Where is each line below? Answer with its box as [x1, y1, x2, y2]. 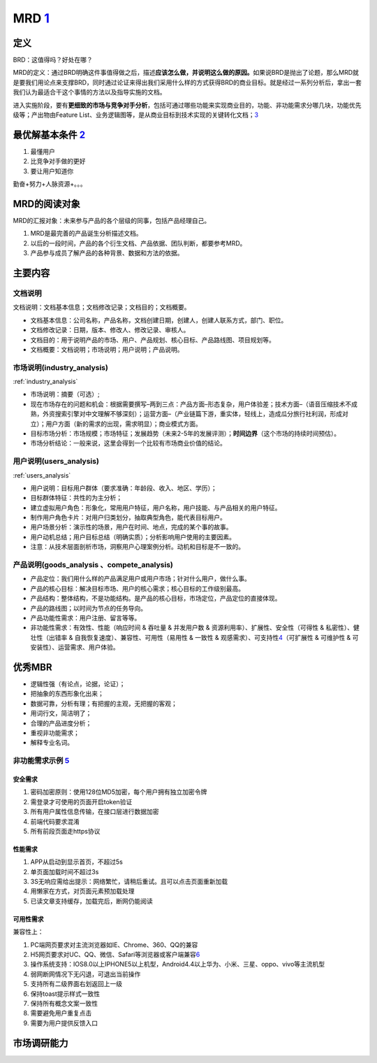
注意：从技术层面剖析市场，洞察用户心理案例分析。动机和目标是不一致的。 [30, 543, 244, 551]
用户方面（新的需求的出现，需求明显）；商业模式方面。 [45, 420, 202, 428]
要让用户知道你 [30, 166, 73, 175]
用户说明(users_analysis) [13, 457, 99, 466]
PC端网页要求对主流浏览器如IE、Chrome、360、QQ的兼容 [30, 941, 198, 949]
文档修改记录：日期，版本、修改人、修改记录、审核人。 [30, 326, 190, 334]
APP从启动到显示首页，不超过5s [30, 857, 124, 866]
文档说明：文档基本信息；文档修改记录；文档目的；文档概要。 [13, 303, 191, 311]
